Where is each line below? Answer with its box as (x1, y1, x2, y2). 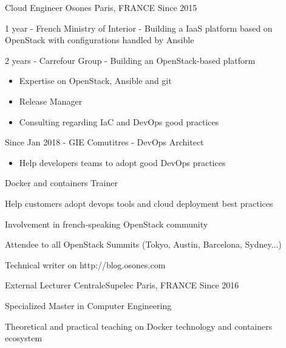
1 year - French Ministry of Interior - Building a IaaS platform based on (5, 21, 273, 34)
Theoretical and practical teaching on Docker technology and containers (5, 319, 273, 332)
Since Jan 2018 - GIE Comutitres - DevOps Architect (5, 136, 204, 148)
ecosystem (5, 332, 43, 344)
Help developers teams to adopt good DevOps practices (19, 156, 226, 169)
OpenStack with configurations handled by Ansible (5, 33, 194, 46)
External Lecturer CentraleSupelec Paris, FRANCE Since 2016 (5, 279, 239, 291)
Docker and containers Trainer (5, 176, 118, 189)
